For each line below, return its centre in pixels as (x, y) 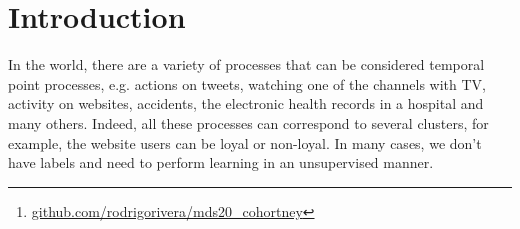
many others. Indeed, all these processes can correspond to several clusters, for (248, 122)
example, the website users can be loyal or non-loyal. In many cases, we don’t (245, 142)
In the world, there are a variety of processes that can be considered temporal (246, 64)
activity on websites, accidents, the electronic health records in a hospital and (246, 103)
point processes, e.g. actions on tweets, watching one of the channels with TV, (247, 83)
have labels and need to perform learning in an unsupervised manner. (221, 162)
